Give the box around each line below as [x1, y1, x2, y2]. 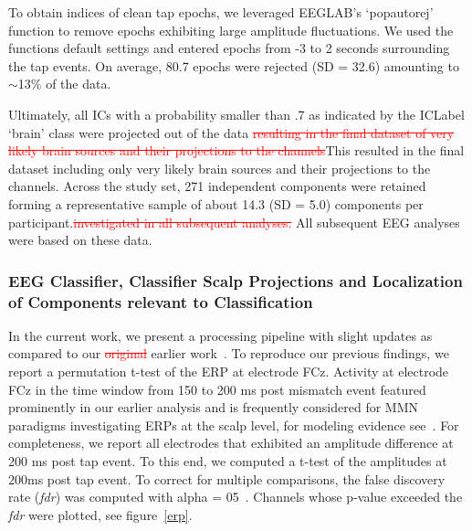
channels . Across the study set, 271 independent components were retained [8, 176, 426, 196]
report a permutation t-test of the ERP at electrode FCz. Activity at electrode [8, 362, 449, 381]
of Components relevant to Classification [8, 290, 313, 313]
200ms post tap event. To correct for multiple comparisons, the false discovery [8, 469, 446, 488]
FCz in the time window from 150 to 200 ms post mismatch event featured [8, 379, 426, 398]
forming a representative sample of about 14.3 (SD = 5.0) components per [8, 194, 424, 213]
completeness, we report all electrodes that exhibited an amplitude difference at [8, 433, 454, 452]
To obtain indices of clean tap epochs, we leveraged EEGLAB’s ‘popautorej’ [8, 3, 434, 21]
